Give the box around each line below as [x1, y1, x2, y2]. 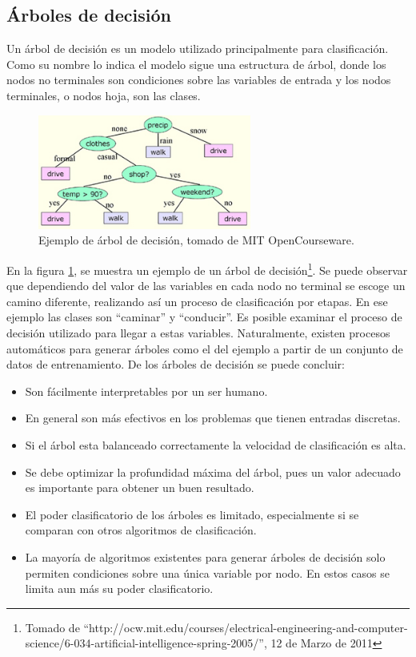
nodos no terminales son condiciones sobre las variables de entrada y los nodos [6, 71, 391, 88]
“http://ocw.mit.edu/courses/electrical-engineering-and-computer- [83, 619, 408, 635]
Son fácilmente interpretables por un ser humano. [25, 382, 268, 399]
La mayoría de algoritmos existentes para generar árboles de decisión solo [25, 548, 386, 565]
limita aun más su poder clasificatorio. [25, 580, 214, 597]
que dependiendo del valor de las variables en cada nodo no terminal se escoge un [6, 277, 406, 294]
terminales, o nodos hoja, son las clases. [6, 87, 201, 103]
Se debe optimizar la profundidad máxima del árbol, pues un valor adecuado [25, 463, 401, 480]
